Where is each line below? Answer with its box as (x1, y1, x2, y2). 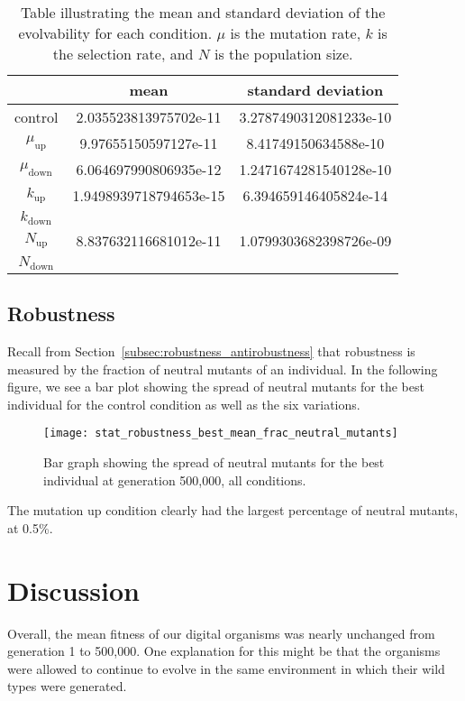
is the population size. (214, 43, 353, 64)
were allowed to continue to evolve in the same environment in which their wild (7, 659, 445, 678)
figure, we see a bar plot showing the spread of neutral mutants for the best (7, 377, 424, 396)
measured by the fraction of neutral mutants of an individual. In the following (7, 359, 438, 378)
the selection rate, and (52, 43, 194, 64)
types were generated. (7, 677, 127, 696)
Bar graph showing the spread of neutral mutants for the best (43, 453, 385, 472)
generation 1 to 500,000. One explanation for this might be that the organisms (7, 641, 441, 660)
